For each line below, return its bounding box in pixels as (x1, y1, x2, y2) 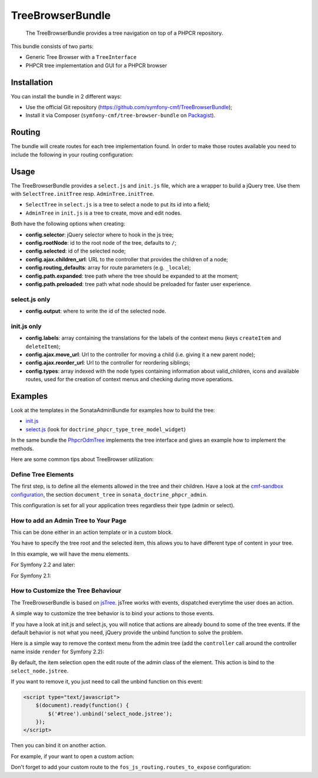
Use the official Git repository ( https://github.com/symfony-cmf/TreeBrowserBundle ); (25, 104, 233, 111)
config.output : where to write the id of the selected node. (25, 307, 167, 315)
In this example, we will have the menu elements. (11, 550, 130, 557)
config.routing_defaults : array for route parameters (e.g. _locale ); (25, 264, 191, 271)
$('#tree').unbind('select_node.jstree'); (48, 710, 173, 717)
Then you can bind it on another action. (11, 742, 107, 749)
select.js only (11, 295, 51, 303)
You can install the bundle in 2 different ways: (11, 93, 122, 100)
